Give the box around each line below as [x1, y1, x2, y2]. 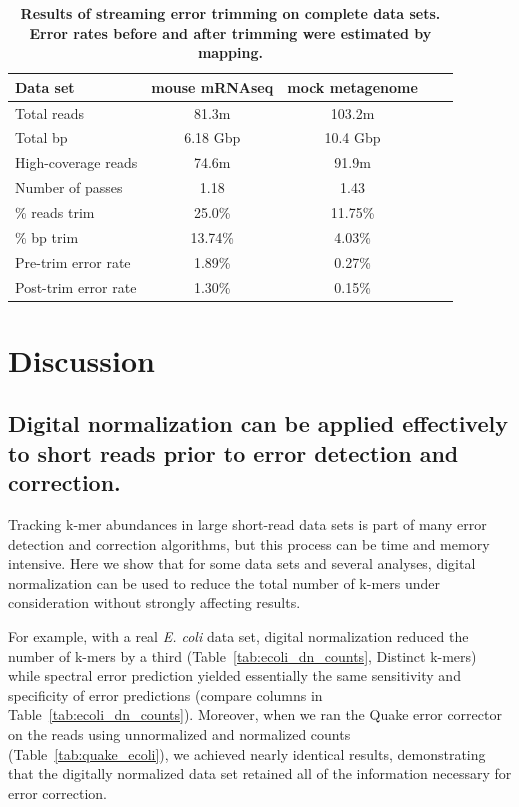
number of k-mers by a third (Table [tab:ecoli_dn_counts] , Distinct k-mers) [8, 645, 477, 666]
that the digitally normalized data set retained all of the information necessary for [8, 763, 512, 784]
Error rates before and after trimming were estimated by [29, 22, 432, 43]
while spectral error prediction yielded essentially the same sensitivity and [8, 665, 461, 686]
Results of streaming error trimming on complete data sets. [20, 3, 441, 23]
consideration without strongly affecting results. [8, 592, 301, 613]
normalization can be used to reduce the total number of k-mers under [8, 572, 441, 593]
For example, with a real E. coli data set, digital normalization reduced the [8, 625, 469, 646]
